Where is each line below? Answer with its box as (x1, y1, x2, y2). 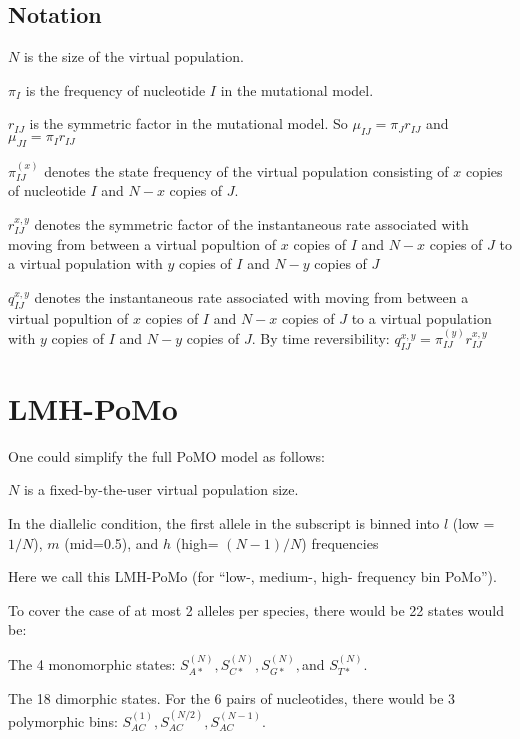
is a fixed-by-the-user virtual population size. (23, 479, 299, 500)
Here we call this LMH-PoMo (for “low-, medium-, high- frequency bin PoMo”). (8, 566, 497, 587)
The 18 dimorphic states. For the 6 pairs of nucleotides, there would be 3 (8, 688, 456, 709)
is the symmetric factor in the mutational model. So (29, 113, 348, 134)
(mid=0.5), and (64, 532, 159, 553)
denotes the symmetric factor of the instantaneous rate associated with (34, 213, 469, 234)
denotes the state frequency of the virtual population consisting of (44, 160, 449, 181)
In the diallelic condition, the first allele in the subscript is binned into (8, 513, 440, 534)
